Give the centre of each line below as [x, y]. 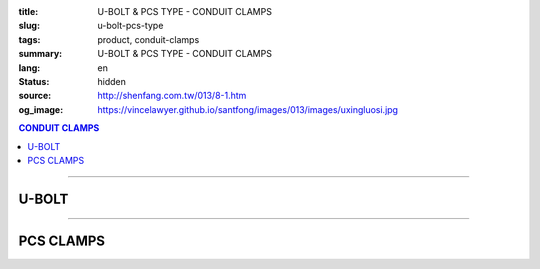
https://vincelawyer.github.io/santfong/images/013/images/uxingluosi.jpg [248, 109]
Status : [34, 81]
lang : [29, 67]
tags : [29, 39]
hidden [112, 81]
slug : [29, 26]
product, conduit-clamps [148, 39]
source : [35, 96]
